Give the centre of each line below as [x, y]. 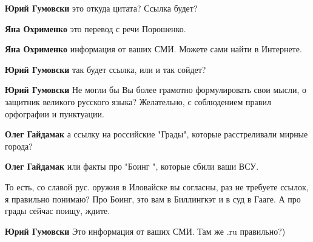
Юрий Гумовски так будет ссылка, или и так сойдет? [106, 69]
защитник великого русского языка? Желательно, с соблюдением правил [138, 101]
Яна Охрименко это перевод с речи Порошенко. [96, 28]
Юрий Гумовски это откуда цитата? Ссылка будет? [101, 8]
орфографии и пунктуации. [55, 113]
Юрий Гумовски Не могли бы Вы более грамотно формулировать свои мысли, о [156, 90]
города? [19, 146]
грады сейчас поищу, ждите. [58, 211]
